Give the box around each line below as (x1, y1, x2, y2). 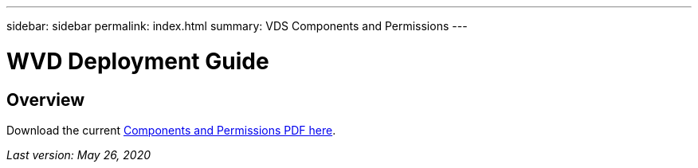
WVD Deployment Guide (6, 47, 269, 75)
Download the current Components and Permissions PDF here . (6, 123, 336, 137)
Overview (6, 89, 85, 110)
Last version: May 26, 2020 (6, 147, 151, 162)
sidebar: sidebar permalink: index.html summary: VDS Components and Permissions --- (6, 19, 468, 33)
